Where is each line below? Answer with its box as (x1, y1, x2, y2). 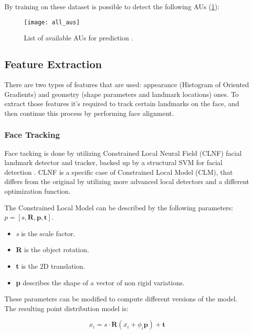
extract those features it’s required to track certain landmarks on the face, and (4, 98, 239, 109)
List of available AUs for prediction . (24, 33, 134, 43)
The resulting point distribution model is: (4, 303, 129, 313)
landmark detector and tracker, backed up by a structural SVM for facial (4, 157, 223, 167)
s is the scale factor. (16, 228, 76, 238)
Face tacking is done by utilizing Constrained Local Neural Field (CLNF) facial (4, 148, 242, 158)
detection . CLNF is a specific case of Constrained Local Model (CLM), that (4, 167, 233, 177)
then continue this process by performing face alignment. (4, 108, 174, 118)
